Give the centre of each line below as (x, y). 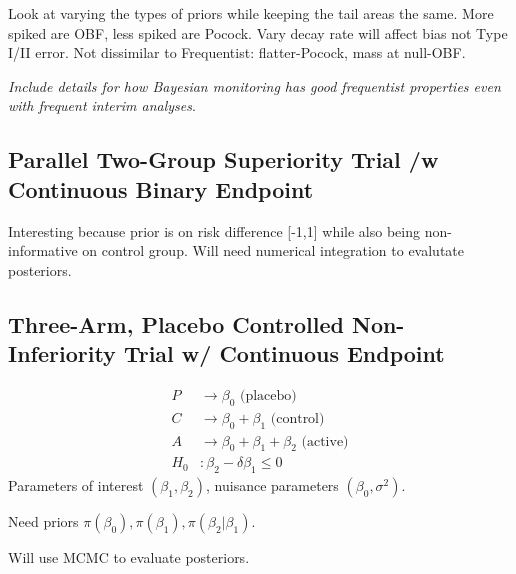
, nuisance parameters (272, 485)
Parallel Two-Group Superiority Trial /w (223, 159)
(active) (325, 441)
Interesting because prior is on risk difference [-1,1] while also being (214, 230)
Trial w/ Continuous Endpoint (284, 353)
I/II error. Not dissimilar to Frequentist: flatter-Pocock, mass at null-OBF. (237, 52)
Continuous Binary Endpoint (161, 188)
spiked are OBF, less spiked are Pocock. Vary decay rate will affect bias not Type (258, 32)
